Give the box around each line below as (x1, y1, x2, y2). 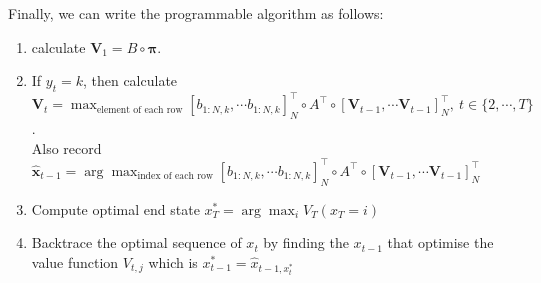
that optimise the (387, 232, 494, 253)
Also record (31, 137, 102, 158)
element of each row (96, 104, 183, 115)
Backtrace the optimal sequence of (31, 232, 242, 253)
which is (148, 251, 198, 272)
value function (31, 251, 119, 272)
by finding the (263, 232, 349, 253)
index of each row (137, 171, 214, 182)
